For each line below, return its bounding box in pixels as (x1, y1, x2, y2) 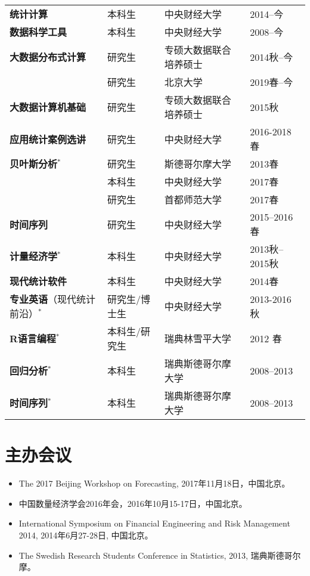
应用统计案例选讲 (10, 132, 86, 146)
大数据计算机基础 (10, 100, 86, 114)
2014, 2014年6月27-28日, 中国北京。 (18, 528, 153, 541)
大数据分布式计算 (10, 50, 86, 64)
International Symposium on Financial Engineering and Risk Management (18, 517, 290, 529)
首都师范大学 (164, 193, 222, 206)
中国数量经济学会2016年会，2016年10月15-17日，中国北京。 (18, 497, 247, 509)
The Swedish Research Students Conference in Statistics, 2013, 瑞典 (18, 549, 268, 561)
